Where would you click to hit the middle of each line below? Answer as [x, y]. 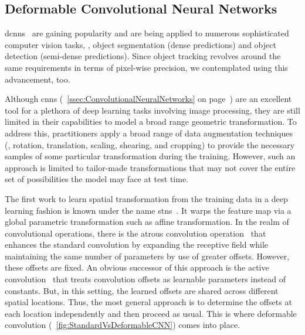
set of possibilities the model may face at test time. [96, 179]
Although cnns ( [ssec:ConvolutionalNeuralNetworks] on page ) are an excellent [148, 99]
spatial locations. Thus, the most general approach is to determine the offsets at [148, 302]
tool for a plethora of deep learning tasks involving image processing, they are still [152, 110]
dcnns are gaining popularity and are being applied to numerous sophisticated [147, 33]
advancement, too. [38, 79]
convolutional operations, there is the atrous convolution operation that [135, 233]
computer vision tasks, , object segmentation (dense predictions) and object [140, 44]
